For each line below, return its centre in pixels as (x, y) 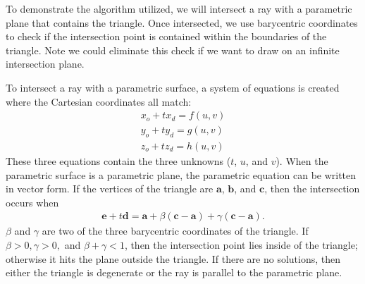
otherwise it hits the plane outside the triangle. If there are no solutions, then (173, 258)
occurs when (32, 202)
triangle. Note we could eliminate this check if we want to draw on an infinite (173, 50)
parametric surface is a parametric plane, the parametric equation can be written (181, 174)
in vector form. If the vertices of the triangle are (110, 189)
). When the (302, 161)
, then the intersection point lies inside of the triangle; (241, 245)
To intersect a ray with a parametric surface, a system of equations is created (173, 87)
